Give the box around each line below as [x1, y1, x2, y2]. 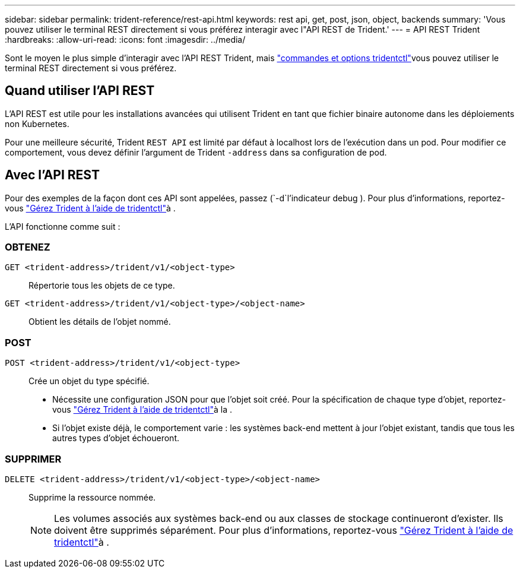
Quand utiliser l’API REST [5, 83, 155, 99]
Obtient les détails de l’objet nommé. [28, 316, 171, 327]
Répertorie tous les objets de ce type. [28, 280, 175, 291]
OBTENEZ [5, 241, 50, 254]
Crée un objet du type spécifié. [28, 376, 150, 387]
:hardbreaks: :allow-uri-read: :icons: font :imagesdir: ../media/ [5, 34, 246, 45]
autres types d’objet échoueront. [52, 433, 180, 444]
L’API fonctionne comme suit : [5, 221, 121, 232]
